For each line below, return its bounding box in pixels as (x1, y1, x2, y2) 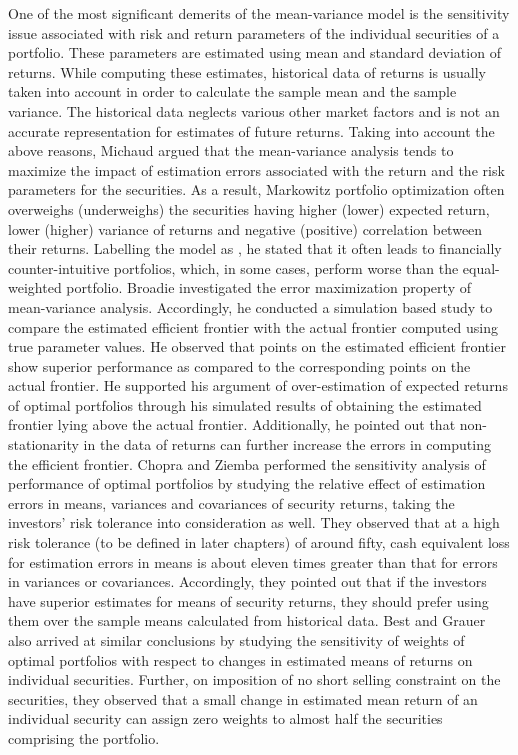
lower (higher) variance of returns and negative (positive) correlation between (8, 218, 483, 239)
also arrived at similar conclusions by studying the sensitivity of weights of (8, 630, 465, 650)
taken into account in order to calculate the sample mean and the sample (8, 81, 457, 102)
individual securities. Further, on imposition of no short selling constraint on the (8, 669, 501, 690)
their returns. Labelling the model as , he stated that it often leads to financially (8, 238, 502, 259)
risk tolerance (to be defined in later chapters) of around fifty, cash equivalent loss (8, 532, 510, 553)
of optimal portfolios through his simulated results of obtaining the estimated (8, 394, 482, 415)
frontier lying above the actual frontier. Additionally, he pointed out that (8, 414, 456, 435)
